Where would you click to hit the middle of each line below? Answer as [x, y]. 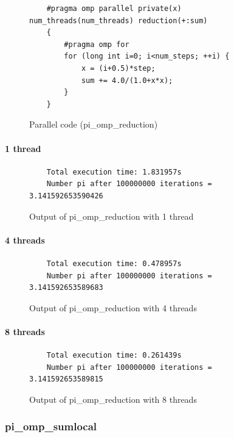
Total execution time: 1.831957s [114, 172]
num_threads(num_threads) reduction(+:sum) [119, 20]
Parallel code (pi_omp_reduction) [94, 124]
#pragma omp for [97, 44]
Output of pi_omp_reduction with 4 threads [113, 307]
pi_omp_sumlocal [51, 426]
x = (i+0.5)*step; [118, 68]
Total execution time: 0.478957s [114, 263]
